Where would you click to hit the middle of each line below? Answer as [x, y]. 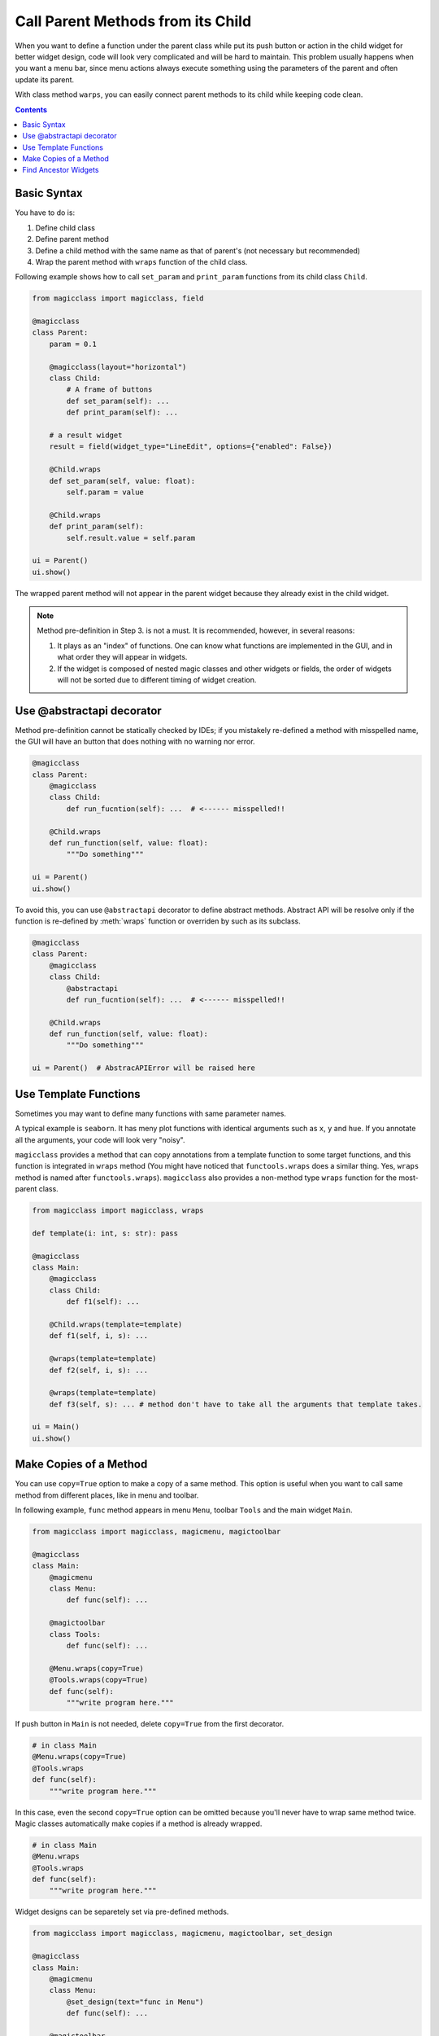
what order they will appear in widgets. [122, 657]
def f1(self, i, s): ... [99, 1336]
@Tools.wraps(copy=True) [99, 1680]
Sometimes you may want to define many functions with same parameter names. [150, 1113]
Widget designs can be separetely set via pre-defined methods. [122, 1912]
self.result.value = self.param [130, 538]
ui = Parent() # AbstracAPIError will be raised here [143, 1068]
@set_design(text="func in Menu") [135, 2002]
